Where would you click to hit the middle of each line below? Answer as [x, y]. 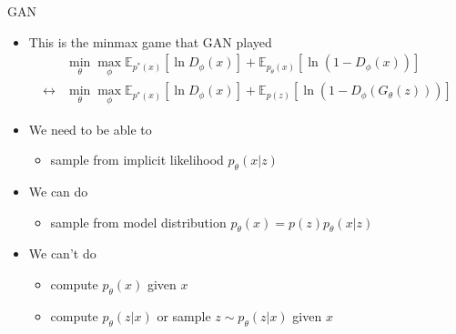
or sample [184, 315]
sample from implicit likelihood [137, 160]
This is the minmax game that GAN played [150, 41]
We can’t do [62, 253]
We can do [58, 192]
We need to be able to [90, 129]
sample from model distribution [138, 222]
